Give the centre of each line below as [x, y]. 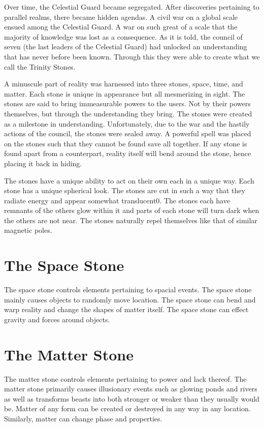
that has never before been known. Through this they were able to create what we [132, 56]
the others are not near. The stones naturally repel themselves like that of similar [131, 220]
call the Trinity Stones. [40, 66]
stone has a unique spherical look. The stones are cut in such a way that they [125, 190]
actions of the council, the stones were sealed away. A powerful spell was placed [128, 133]
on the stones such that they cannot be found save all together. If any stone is [126, 143]
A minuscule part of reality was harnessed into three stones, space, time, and [124, 84]
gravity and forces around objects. [57, 319]
